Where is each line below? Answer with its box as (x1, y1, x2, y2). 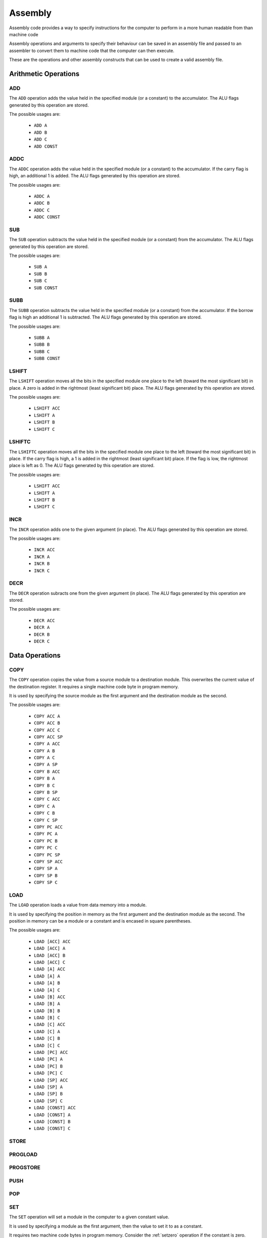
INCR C (34, 567, 50, 573)
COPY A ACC (34, 741, 60, 747)
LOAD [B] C (34, 1015, 60, 1021)
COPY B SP (34, 790, 58, 795)
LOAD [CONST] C (34, 1126, 71, 1132)
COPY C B (34, 810, 55, 816)
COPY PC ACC (34, 824, 63, 829)
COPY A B (34, 748, 55, 754)
